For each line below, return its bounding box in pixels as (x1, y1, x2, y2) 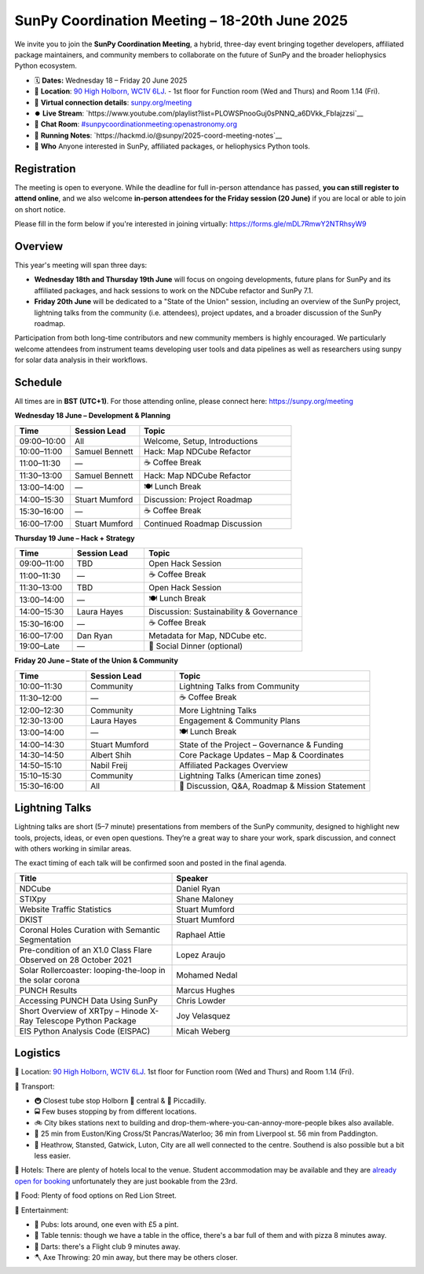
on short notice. (14, 204, 66, 214)
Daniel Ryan (176, 883, 221, 894)
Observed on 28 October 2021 (19, 954, 132, 965)
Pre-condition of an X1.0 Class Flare (19, 944, 152, 955)
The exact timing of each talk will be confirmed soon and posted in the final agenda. (14, 858, 287, 868)
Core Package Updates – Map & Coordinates (179, 749, 345, 760)
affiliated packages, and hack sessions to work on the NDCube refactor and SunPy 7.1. (34, 285, 313, 295)
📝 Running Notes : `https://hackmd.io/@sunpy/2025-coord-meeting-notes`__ (34, 130, 283, 140)
